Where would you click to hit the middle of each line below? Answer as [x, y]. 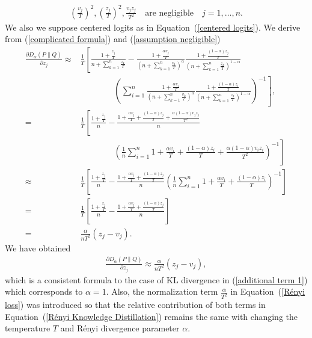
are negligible [170, 13]
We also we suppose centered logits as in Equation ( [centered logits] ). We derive [153, 27]
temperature [28, 328]
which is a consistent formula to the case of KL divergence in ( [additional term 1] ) [156, 279]
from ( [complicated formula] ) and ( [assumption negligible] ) [113, 39]
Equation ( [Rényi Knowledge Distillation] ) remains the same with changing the [151, 316]
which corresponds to [44, 291]
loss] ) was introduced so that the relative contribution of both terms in [135, 305]
